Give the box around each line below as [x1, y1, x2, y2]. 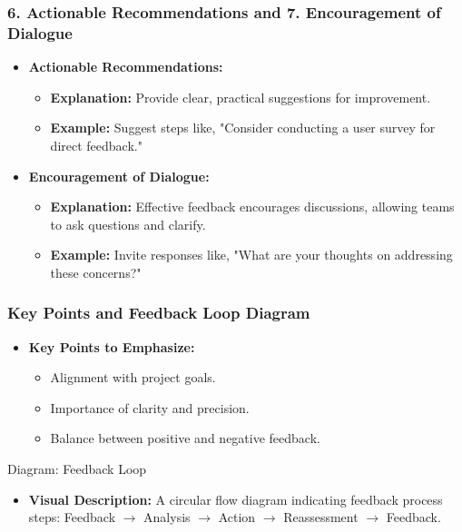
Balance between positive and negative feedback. [50, 429, 320, 448]
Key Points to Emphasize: [28, 337, 195, 356]
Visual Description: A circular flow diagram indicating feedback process [28, 489, 443, 508]
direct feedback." [50, 135, 143, 154]
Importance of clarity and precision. [50, 398, 250, 417]
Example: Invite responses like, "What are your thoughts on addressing [50, 245, 453, 264]
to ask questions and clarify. [50, 214, 206, 233]
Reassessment [283, 507, 359, 527]
